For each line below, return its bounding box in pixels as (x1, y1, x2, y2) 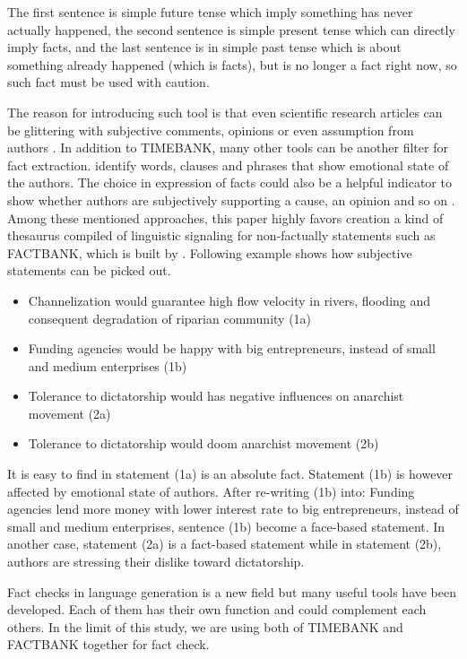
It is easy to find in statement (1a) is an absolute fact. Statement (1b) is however (7, 464, 454, 483)
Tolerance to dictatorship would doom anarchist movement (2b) (28, 434, 379, 453)
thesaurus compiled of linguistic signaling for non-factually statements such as (7, 226, 436, 245)
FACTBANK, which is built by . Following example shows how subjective (7, 243, 412, 262)
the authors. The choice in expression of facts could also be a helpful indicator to (7, 173, 452, 192)
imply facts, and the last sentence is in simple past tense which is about (7, 38, 402, 56)
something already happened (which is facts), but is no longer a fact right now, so (7, 55, 457, 74)
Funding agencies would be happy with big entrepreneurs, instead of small (28, 339, 436, 358)
